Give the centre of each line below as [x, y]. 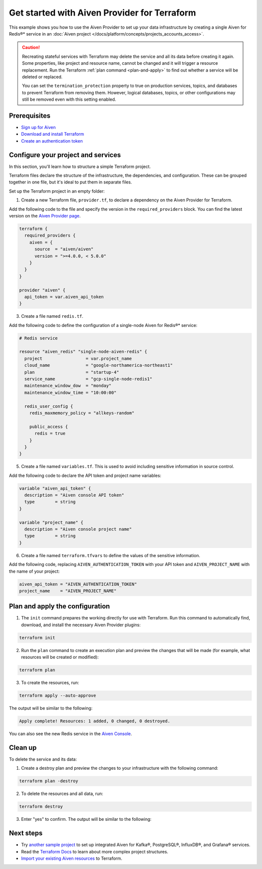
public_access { [49, 426]
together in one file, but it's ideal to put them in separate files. [70, 182]
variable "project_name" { [51, 522]
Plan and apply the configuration [59, 606]
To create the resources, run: [50, 683]
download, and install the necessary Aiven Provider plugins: [81, 625]
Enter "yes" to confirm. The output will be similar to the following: [86, 819]
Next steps [26, 833]
